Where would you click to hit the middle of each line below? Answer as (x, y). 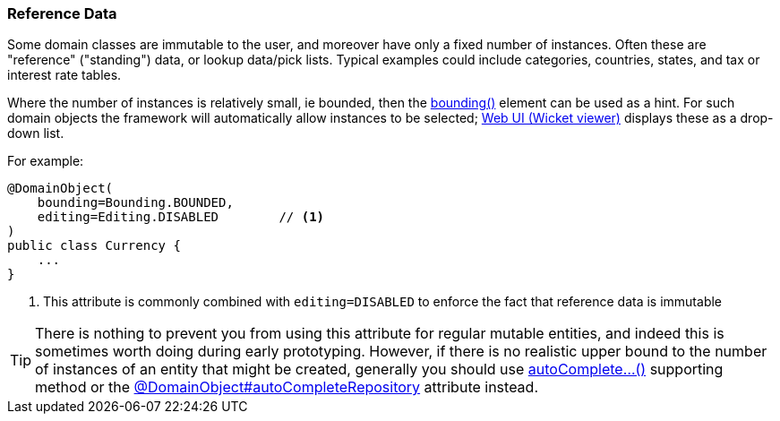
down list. (36, 133)
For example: (46, 161)
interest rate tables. (64, 75)
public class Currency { (94, 246)
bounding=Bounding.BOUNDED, (135, 203)
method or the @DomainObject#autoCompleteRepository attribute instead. (287, 387)
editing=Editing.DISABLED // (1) (181, 217)
